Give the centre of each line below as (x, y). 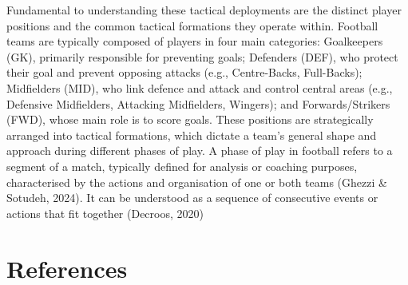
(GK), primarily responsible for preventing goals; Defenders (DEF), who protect (202, 56)
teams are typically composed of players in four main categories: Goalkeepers (195, 41)
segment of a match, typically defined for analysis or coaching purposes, (182, 166)
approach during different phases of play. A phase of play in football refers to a (200, 150)
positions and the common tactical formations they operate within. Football (192, 25)
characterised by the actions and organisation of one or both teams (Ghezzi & (197, 182)
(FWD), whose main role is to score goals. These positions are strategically (190, 119)
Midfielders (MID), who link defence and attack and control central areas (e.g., (200, 87)
